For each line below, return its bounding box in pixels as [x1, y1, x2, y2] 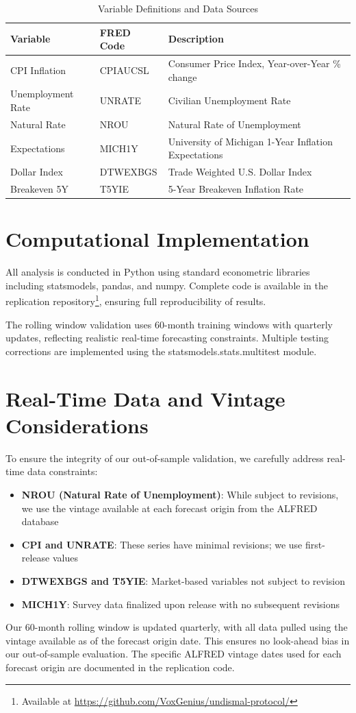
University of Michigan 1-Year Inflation [168, 134, 333, 148]
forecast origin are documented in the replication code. [5, 660, 235, 674]
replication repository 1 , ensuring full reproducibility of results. [5, 292, 266, 309]
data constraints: [27, 464, 98, 479]
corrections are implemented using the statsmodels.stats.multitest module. [5, 343, 317, 358]
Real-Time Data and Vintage [5, 384, 285, 412]
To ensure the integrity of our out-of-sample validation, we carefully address [5, 450, 324, 465]
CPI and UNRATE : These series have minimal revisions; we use [21, 537, 303, 551]
